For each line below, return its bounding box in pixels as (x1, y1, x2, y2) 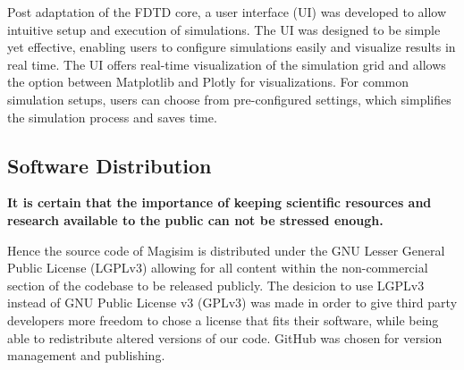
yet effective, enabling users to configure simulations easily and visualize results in (7, 38, 456, 56)
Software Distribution (7, 151, 212, 179)
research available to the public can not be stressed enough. (7, 210, 384, 229)
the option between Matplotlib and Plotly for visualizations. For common (7, 72, 409, 91)
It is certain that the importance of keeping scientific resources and (7, 193, 432, 212)
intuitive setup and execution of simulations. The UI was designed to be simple (7, 20, 441, 38)
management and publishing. (7, 346, 165, 365)
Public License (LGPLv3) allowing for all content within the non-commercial (7, 258, 428, 277)
